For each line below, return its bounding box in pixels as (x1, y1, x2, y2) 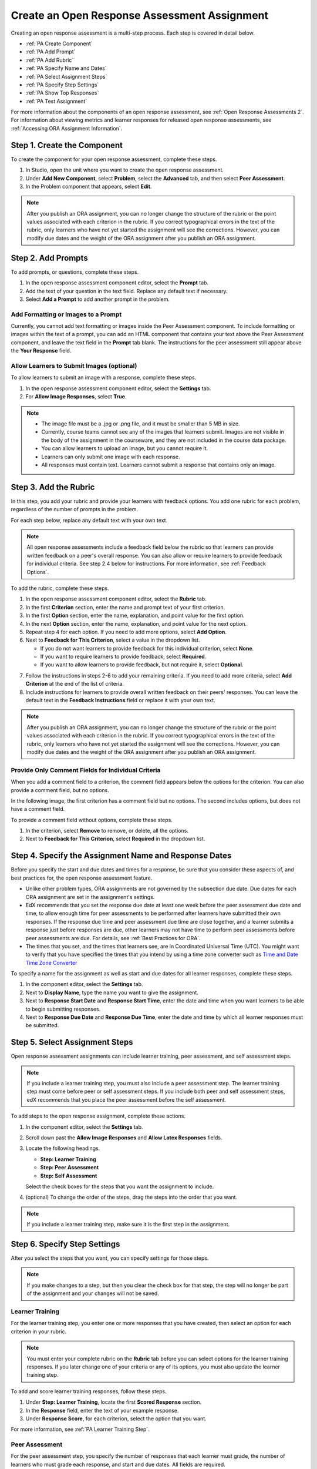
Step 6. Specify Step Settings (11, 1239, 120, 1249)
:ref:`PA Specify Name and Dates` (25, 65, 107, 72)
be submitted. (25, 1022, 59, 1029)
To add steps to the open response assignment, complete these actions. (11, 1112, 186, 1119)
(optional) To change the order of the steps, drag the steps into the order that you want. (25, 1193, 238, 1201)
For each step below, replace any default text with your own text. (11, 517, 168, 524)
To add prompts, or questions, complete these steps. (11, 268, 139, 276)
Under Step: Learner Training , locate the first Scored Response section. (25, 1398, 202, 1406)
